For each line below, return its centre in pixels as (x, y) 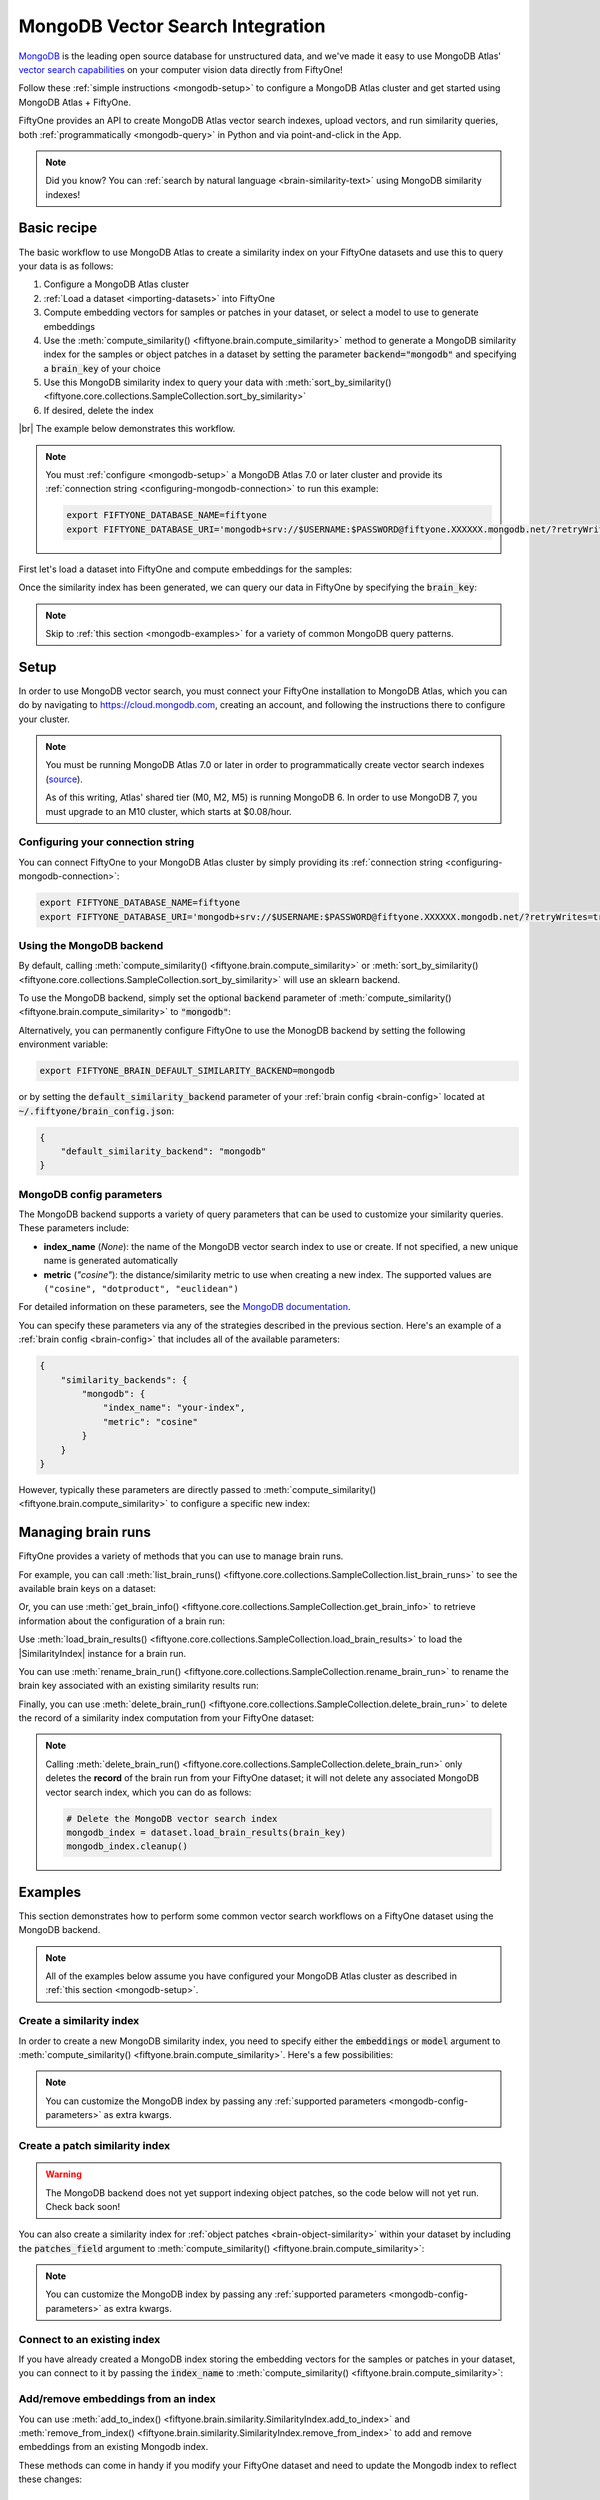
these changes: (50, 2479)
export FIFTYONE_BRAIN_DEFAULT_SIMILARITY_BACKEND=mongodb (187, 1071)
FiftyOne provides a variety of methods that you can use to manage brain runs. (181, 1556)
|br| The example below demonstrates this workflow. (127, 429)
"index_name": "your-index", (174, 1408)
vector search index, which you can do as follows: (148, 1792)
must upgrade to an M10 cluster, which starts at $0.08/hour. (168, 811)
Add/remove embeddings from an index (117, 2399)
